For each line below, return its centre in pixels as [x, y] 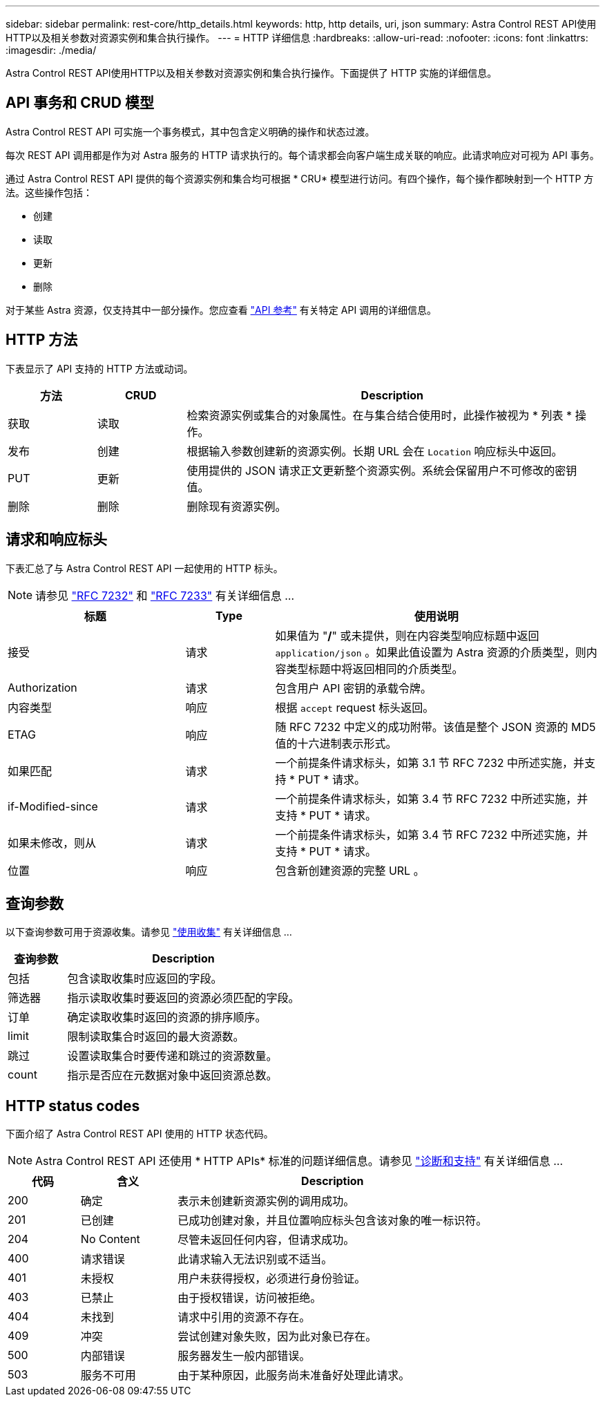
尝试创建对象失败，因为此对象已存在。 [277, 1337]
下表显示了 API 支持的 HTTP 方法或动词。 [99, 368]
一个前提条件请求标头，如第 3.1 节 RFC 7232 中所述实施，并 [430, 762]
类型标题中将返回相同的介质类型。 [375, 669]
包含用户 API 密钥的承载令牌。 [353, 688]
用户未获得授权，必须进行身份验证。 [272, 1279]
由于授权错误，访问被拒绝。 [250, 1298]
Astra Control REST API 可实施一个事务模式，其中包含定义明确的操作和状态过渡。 [190, 131]
